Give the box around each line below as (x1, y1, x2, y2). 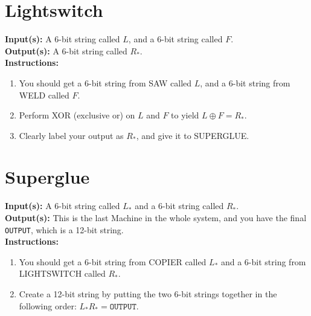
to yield (171, 109, 199, 121)
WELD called (19, 88, 69, 101)
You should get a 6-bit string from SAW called (19, 76, 192, 89)
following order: (19, 299, 77, 312)
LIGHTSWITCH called (19, 267, 106, 280)
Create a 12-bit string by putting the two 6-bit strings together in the (19, 288, 277, 300)
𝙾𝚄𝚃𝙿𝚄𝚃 (109, 302, 136, 311)
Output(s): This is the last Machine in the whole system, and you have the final (5, 211, 307, 224)
